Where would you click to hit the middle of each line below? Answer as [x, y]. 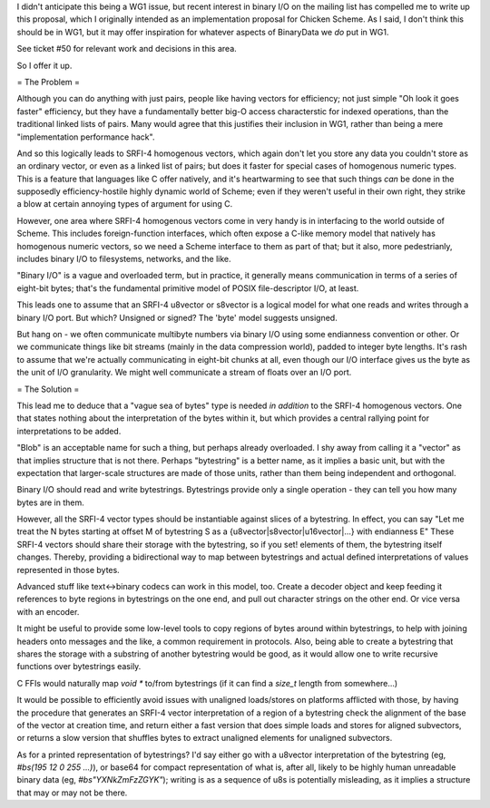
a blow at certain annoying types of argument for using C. [125, 204]
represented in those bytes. [68, 569]
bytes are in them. [51, 502]
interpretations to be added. [69, 431]
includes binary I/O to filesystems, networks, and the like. [124, 259]
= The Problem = [49, 82]
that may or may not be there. [72, 793]
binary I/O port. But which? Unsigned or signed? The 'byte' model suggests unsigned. [177, 317]
